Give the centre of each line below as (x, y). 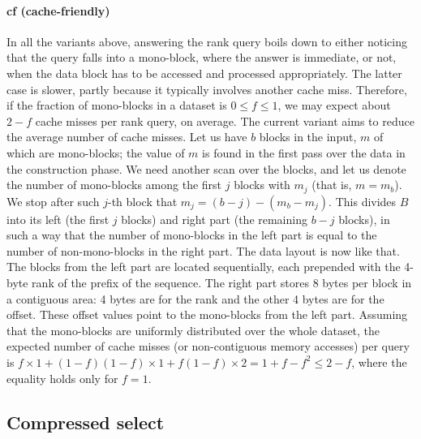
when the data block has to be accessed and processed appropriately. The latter (204, 73)
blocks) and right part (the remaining (214, 219)
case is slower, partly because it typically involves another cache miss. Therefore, (207, 89)
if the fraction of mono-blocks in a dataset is (117, 105)
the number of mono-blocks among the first (114, 185)
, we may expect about (334, 105)
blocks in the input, (308, 137)
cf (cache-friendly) (58, 10)
